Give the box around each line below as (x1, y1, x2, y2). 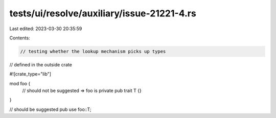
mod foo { (9, 80, 31, 86)
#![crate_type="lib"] (9, 71, 51, 77)
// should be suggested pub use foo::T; (9, 106, 91, 112)
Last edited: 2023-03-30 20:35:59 (9, 26, 82, 32)
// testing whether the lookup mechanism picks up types (20, 49, 166, 54)
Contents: (9, 35, 30, 41)
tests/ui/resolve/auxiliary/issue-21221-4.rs (9, 8, 196, 19)
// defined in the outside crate (9, 61, 73, 67)
